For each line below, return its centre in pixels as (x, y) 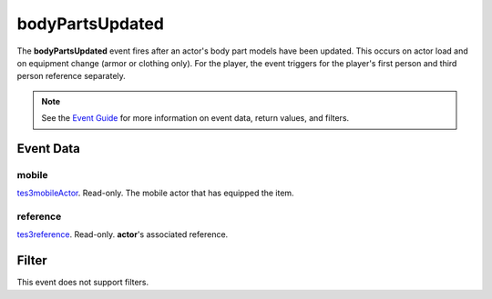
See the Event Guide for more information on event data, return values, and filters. (195, 118)
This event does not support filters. (83, 283)
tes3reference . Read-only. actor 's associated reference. (123, 234)
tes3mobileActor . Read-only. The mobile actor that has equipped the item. (156, 193)
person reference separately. (72, 76)
